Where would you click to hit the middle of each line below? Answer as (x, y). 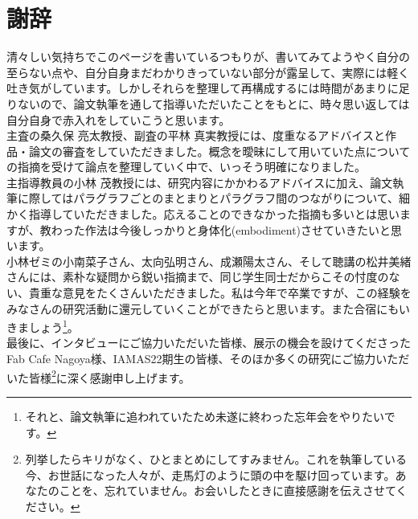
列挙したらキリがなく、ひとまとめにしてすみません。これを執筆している (216, 459)
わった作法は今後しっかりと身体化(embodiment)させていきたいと (221, 229)
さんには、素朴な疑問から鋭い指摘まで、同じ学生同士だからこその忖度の (198, 277)
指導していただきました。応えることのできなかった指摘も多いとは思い (214, 214)
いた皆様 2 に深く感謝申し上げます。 (98, 376)
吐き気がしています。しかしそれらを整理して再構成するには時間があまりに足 (208, 88)
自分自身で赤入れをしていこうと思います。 (119, 119)
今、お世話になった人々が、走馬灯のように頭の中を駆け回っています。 (210, 474)
